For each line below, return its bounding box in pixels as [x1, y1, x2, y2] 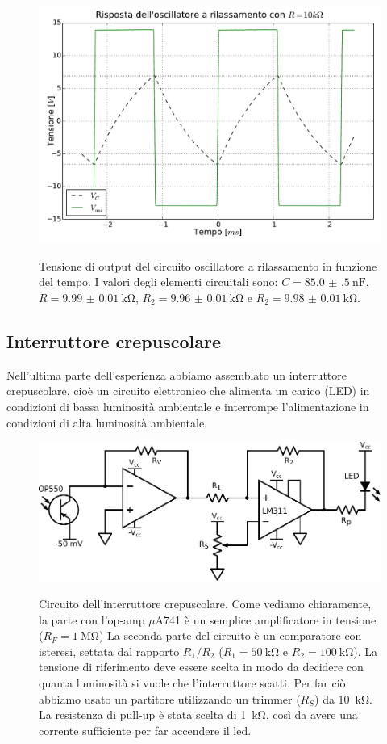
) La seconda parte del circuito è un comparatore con [98, 627, 362, 644]
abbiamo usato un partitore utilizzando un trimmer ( [39, 690, 301, 707]
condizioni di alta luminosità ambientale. [6, 414, 207, 431]
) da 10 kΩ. [314, 690, 372, 707]
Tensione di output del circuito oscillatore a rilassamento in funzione [39, 257, 377, 274]
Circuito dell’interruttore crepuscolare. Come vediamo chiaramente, [39, 595, 372, 612]
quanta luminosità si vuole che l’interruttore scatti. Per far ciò [39, 674, 346, 691]
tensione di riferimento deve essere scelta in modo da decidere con [39, 658, 364, 675]
